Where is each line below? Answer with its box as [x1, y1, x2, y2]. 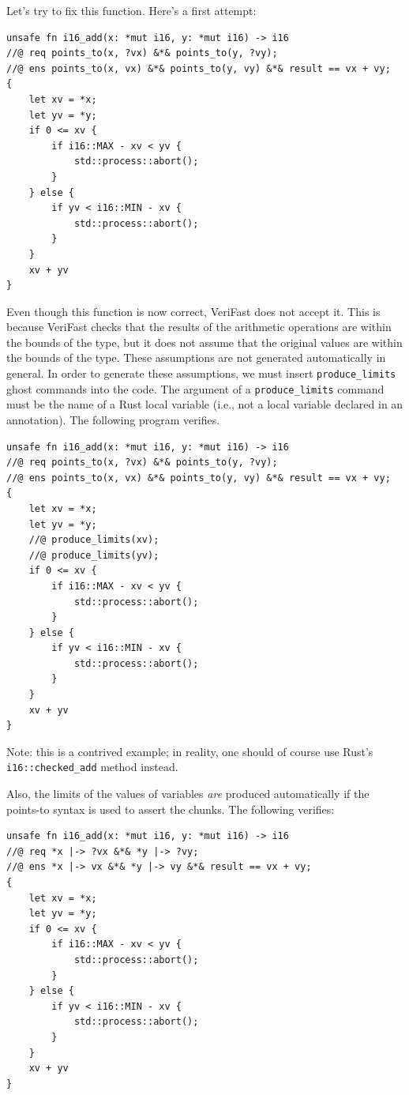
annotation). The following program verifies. [6, 411, 220, 427]
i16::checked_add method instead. [6, 758, 178, 775]
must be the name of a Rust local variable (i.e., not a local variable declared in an [6, 396, 403, 412]
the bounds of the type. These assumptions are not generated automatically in [6, 349, 386, 366]
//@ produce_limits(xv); [28, 534, 159, 546]
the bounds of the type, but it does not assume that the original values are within [6, 333, 403, 350]
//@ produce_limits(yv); [28, 549, 159, 561]
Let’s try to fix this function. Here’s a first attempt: [6, 2, 257, 18]
